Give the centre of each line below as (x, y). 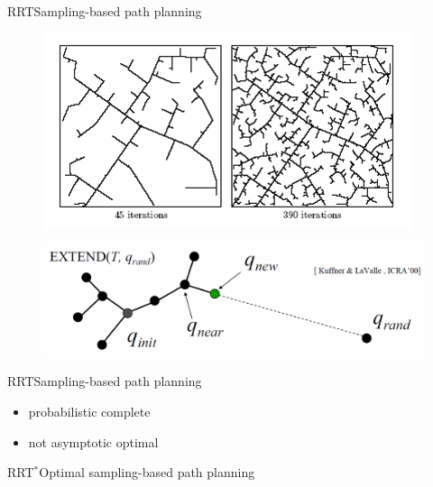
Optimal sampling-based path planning (147, 472)
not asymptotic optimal (93, 441)
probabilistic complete (89, 411)
